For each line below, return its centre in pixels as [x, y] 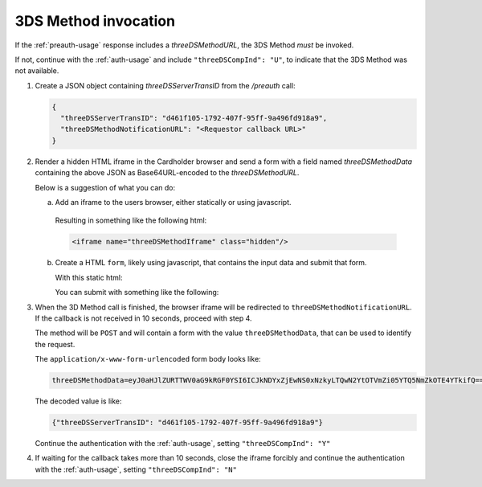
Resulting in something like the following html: [131, 220]
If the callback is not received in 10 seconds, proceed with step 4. [143, 318]
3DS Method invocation [95, 21]
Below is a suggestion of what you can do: [105, 187]
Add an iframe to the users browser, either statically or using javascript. [174, 203]
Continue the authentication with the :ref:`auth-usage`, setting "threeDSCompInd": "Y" [183, 444]
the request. [55, 344]
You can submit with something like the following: [137, 293]
